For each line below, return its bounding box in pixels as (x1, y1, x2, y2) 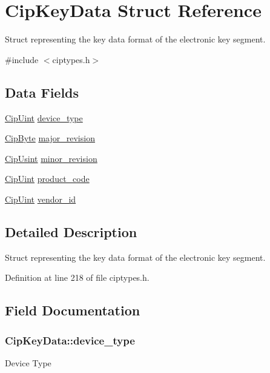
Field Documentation (5, 301, 140, 320)
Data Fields (5, 82, 79, 101)
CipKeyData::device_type (5, 332, 135, 348)
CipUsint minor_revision (5, 152, 97, 164)
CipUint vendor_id (5, 192, 76, 205)
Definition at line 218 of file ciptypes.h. (5, 271, 150, 284)
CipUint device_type (5, 111, 83, 124)
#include (5, 53, 39, 66)
